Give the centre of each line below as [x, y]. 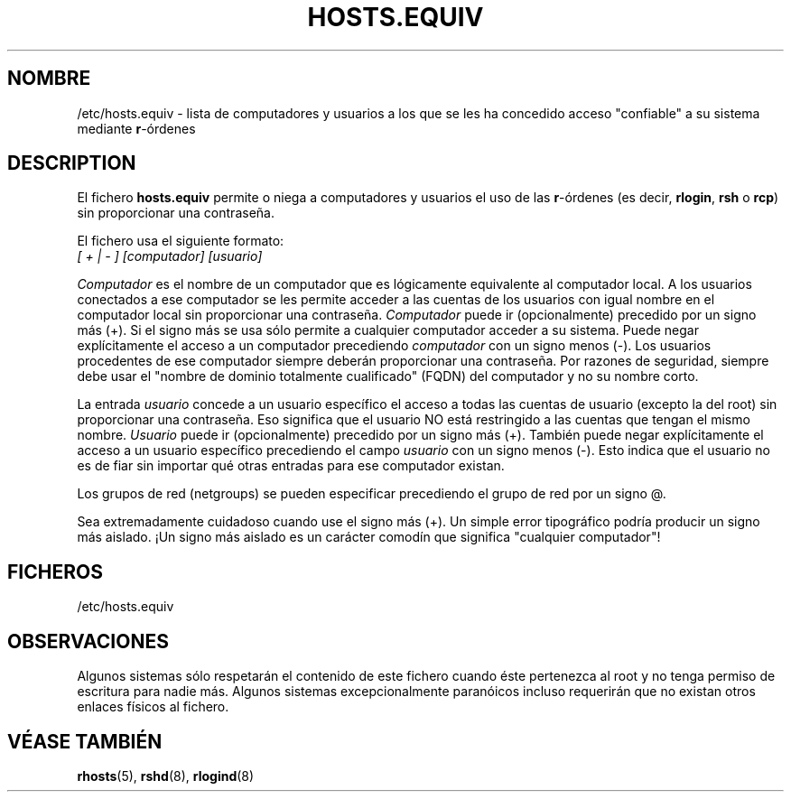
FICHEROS [55, 571]
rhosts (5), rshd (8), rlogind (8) [166, 776]
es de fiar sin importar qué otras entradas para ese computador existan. [291, 466]
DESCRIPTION [72, 163]
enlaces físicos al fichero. [153, 707]
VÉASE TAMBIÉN [85, 741]
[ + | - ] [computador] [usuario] [170, 256]
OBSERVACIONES [88, 641]
